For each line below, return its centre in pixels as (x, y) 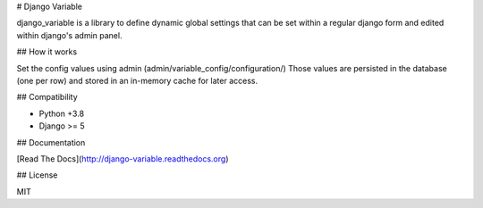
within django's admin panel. (69, 35)
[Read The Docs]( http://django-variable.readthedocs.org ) (123, 158)
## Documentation (51, 142)
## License (37, 175)
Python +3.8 (62, 113)
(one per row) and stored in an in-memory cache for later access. (137, 80)
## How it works (47, 52)
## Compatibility (47, 97)
